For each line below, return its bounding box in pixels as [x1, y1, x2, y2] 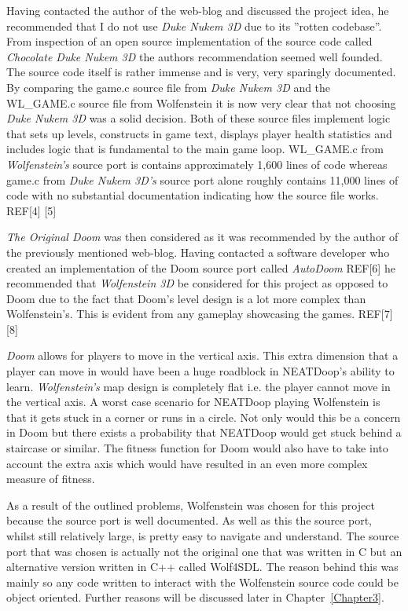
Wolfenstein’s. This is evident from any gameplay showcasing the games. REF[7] [6, 305, 393, 322]
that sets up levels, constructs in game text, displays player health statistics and [6, 125, 392, 141]
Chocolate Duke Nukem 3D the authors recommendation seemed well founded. [6, 48, 383, 64]
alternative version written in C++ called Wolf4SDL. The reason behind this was [6, 558, 399, 575]
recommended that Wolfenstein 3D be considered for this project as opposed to [6, 275, 388, 291]
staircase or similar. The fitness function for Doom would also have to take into [6, 440, 388, 456]
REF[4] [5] [6, 202, 57, 218]
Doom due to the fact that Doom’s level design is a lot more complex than [6, 290, 366, 306]
